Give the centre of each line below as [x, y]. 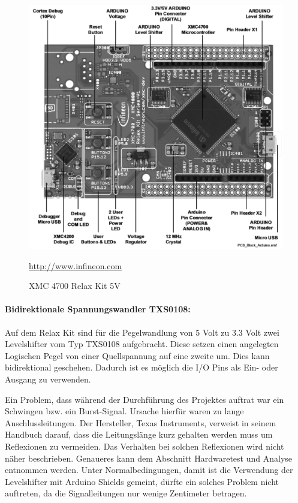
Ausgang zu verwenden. [48, 379]
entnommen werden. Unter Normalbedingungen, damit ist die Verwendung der [149, 470]
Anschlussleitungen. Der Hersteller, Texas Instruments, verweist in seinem [141, 422]
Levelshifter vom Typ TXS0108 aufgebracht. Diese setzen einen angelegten [142, 344]
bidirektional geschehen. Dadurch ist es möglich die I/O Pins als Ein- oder [142, 367]
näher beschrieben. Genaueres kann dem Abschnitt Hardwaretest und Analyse [149, 458]
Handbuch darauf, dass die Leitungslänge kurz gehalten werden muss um [139, 434]
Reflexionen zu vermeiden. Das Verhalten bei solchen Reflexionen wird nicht [145, 446]
